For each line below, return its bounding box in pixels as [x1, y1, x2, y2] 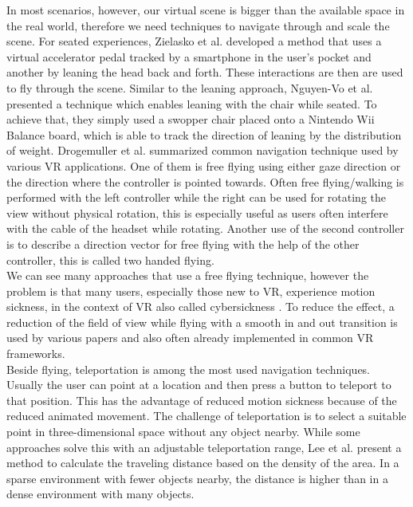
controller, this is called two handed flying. [6, 251, 214, 268]
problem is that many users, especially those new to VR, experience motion [6, 282, 376, 299]
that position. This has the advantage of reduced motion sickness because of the [6, 391, 397, 408]
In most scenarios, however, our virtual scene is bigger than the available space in [6, 2, 405, 18]
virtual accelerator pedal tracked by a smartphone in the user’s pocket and [6, 48, 372, 65]
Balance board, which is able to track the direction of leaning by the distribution [6, 126, 402, 143]
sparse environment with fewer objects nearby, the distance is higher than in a [6, 470, 388, 486]
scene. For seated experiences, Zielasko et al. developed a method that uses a [6, 33, 382, 49]
